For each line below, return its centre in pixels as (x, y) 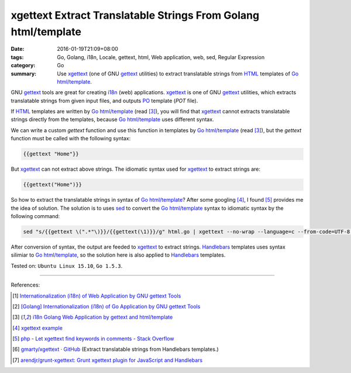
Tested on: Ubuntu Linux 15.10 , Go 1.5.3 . (67, 265)
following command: (35, 216)
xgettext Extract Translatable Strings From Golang (135, 15)
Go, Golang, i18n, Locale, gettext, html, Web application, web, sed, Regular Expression (161, 57)
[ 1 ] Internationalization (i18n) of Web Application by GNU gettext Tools (97, 296)
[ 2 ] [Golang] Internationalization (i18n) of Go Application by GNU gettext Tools (106, 306)
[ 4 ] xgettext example (37, 328)
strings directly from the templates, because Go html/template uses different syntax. (112, 119)
